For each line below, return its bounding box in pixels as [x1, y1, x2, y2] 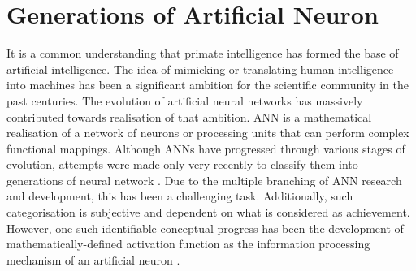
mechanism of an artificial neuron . [6, 251, 180, 268]
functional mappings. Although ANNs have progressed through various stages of [6, 140, 405, 157]
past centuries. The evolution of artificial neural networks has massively [6, 92, 363, 109]
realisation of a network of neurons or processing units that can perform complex [6, 124, 409, 141]
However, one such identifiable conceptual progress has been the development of [6, 219, 404, 236]
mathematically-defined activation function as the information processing [6, 235, 370, 252]
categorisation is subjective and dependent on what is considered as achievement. [6, 204, 410, 221]
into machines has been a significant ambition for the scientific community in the [6, 76, 409, 93]
